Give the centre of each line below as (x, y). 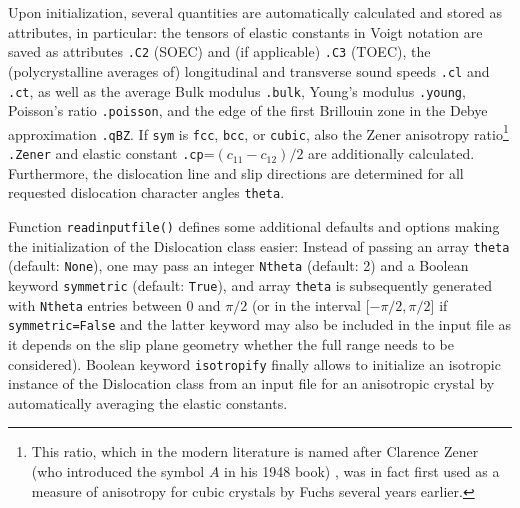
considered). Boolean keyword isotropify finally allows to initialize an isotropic (254, 363)
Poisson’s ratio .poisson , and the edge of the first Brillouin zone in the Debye (248, 110)
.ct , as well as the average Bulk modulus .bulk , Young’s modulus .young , (237, 90)
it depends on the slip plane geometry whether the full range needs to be (231, 343)
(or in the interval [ (310, 304)
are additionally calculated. (391, 153)
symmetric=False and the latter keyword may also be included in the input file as (260, 324)
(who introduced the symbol (118, 471)
